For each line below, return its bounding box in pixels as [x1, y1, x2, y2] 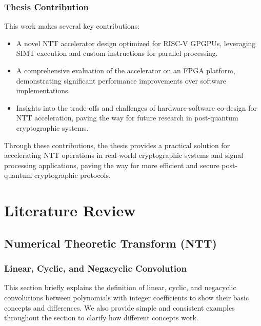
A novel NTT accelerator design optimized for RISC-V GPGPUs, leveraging [16, 37, 256, 48]
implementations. [16, 85, 70, 96]
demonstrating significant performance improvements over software [16, 75, 227, 86]
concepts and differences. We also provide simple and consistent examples [4, 302, 235, 313]
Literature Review [4, 200, 136, 221]
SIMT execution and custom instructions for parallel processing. [16, 48, 218, 58]
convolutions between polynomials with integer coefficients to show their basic [4, 292, 249, 302]
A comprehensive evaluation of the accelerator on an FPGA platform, [16, 65, 235, 75]
